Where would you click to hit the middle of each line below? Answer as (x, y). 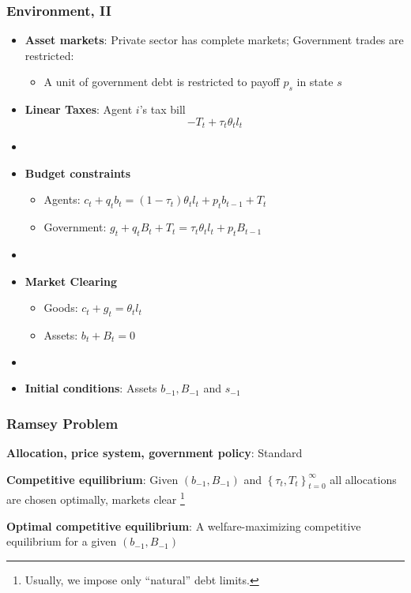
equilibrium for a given (62, 541)
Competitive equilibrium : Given (92, 479)
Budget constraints (77, 173)
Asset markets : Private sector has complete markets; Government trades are (214, 40)
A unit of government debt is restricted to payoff (162, 82)
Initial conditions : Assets (91, 388)
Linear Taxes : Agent (79, 109)
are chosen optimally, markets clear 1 (96, 498)
